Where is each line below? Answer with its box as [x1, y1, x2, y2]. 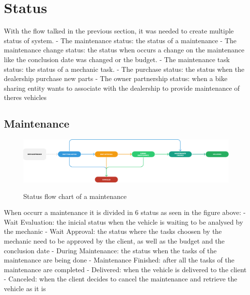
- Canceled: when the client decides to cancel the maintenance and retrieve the [4, 274, 237, 284]
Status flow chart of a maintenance [23, 191, 127, 201]
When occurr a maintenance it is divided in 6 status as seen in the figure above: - [4, 207, 246, 217]
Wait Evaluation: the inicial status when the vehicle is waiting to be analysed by [4, 216, 243, 227]
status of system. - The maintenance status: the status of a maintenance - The [4, 35, 237, 45]
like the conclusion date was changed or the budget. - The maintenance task [4, 54, 230, 64]
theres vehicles [4, 92, 47, 102]
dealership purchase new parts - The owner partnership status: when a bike [4, 73, 228, 83]
